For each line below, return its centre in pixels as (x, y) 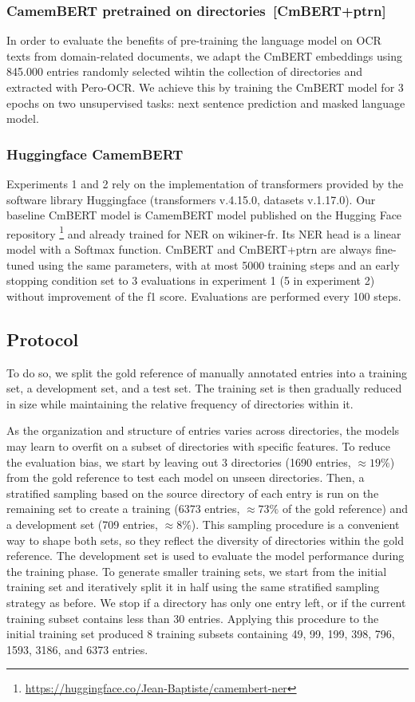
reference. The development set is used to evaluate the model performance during (206, 556)
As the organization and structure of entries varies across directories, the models (203, 430)
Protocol (43, 339)
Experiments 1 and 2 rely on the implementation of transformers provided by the (205, 183)
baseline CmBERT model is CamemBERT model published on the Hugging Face (204, 215)
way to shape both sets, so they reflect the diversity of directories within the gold (205, 540)
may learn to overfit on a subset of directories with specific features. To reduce (198, 446)
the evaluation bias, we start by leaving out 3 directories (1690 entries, (179, 461)
